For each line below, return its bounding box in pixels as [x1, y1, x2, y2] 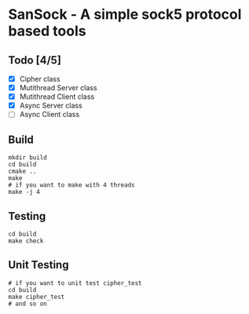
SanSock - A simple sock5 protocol [8, 5, 242, 24]
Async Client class [19, 110, 80, 119]
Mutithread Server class [19, 83, 97, 93]
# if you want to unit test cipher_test [8, 279, 143, 287]
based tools [8, 22, 86, 40]
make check [8, 237, 44, 245]
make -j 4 [8, 188, 41, 196]
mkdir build [8, 154, 47, 162]
